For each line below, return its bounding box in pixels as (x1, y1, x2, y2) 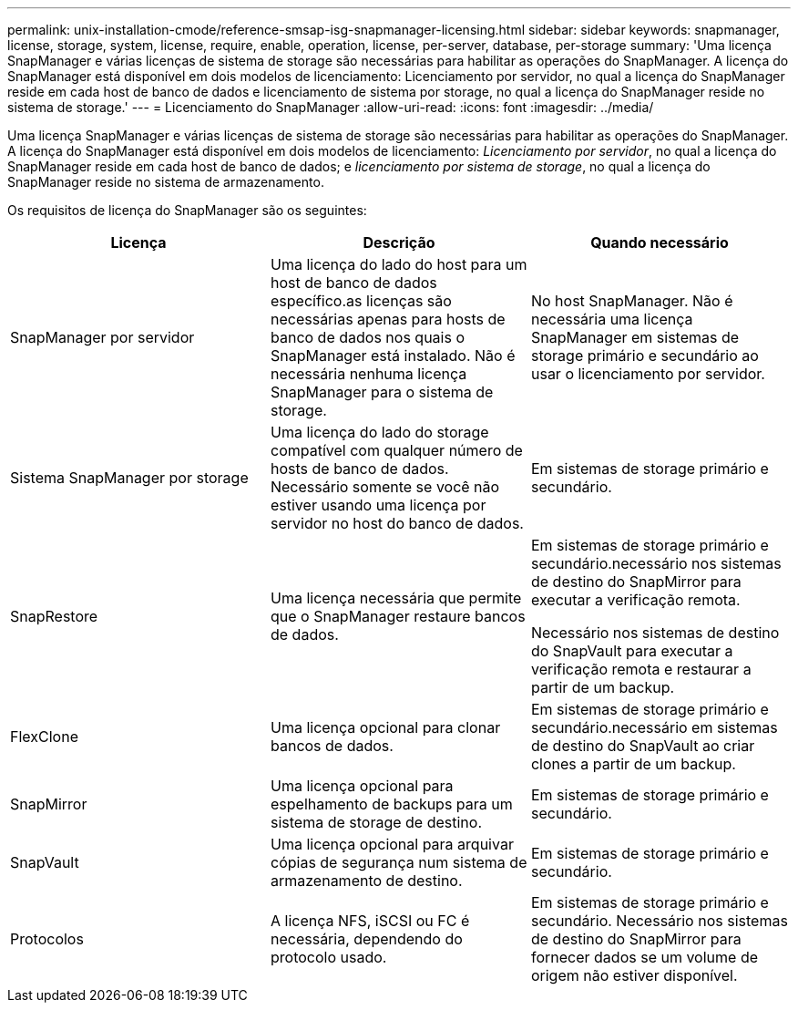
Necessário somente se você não (270, 478, 500, 496)
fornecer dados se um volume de (530, 948, 759, 966)
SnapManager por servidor (10, 328, 195, 346)
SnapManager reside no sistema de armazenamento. (7, 174, 324, 190)
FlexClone (10, 727, 78, 746)
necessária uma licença (530, 310, 693, 328)
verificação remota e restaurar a (530, 660, 752, 678)
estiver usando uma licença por (270, 496, 486, 514)
